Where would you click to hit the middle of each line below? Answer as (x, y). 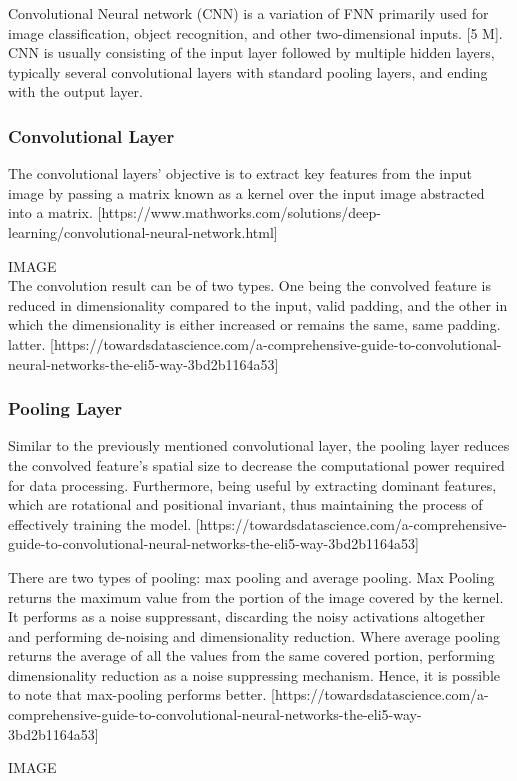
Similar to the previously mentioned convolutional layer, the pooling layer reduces (259, 445)
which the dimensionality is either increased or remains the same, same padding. (254, 324)
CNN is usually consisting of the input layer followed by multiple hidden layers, (251, 52)
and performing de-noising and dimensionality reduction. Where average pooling (254, 635)
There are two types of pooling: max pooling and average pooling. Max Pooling (251, 576)
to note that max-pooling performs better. (137, 694)
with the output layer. (76, 91)
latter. (27, 343)
